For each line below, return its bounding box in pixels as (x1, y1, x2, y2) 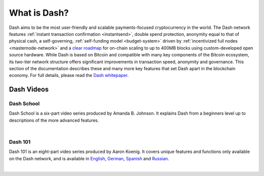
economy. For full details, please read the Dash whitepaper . (9, 73, 129, 78)
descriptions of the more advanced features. (9, 117, 99, 123)
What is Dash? (9, 7, 69, 18)
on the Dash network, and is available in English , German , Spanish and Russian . (9, 155, 170, 161)
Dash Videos (9, 85, 49, 94)
